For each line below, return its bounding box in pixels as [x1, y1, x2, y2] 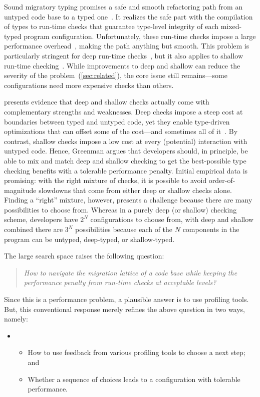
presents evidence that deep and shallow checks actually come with [4, 96, 209, 107]
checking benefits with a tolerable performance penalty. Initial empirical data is [4, 165, 248, 175]
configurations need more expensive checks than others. [4, 79, 174, 90]
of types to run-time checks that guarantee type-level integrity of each [4, 21, 219, 31]
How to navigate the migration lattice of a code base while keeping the [24, 267, 237, 277]
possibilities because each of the [75, 224, 173, 234]
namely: [4, 313, 28, 324]
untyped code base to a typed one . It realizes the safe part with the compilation [4, 11, 253, 21]
